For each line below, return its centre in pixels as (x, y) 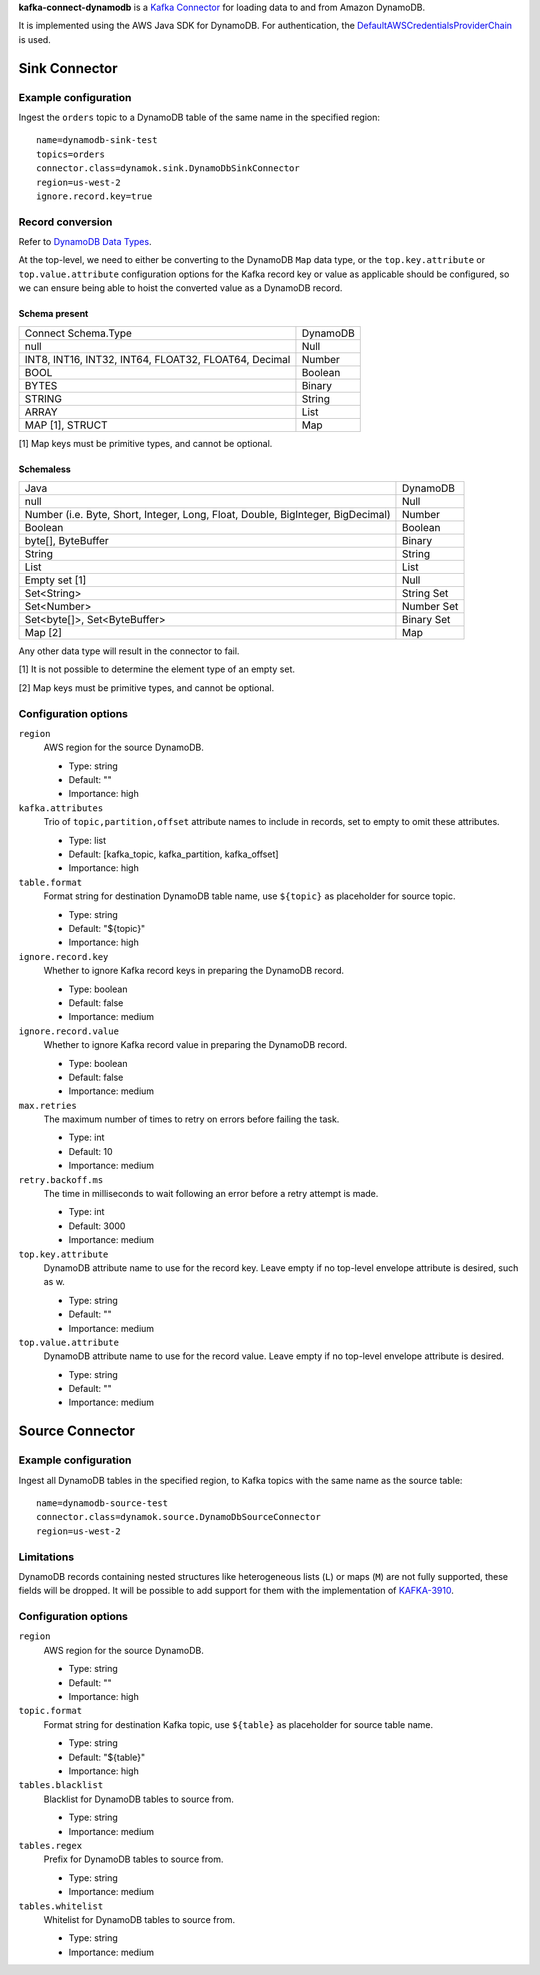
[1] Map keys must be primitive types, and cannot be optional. (145, 443)
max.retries (47, 1105)
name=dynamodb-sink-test (97, 140)
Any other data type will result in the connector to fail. (129, 651)
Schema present (53, 314)
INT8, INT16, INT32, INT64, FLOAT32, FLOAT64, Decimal (157, 359)
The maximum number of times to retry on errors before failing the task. (191, 1119)
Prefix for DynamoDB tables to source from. (133, 1859)
